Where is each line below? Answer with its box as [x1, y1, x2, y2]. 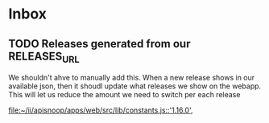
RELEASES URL [8, 49, 80, 65]
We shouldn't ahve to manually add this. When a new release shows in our [8, 73, 255, 83]
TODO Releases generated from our [8, 37, 191, 51]
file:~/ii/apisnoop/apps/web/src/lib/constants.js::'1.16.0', [8, 105, 193, 115]
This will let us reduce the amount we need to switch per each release [8, 90, 241, 100]
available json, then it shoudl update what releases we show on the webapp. [8, 81, 262, 91]
